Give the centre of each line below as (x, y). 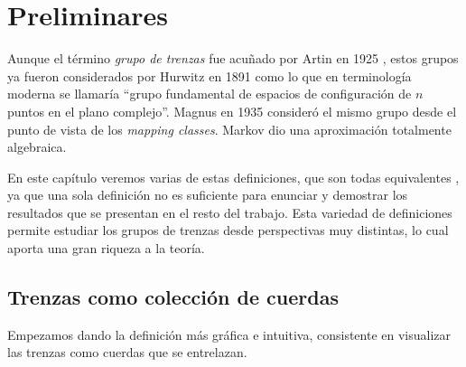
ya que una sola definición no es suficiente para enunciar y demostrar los (208, 195)
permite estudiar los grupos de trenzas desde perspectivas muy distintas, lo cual (228, 230)
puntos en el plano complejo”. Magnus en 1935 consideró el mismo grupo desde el (232, 111)
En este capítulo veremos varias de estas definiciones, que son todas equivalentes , (233, 177)
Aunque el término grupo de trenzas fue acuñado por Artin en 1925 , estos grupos (233, 58)
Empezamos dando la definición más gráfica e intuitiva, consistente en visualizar (229, 334)
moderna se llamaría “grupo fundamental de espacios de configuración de (210, 94)
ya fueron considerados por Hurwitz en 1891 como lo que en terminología (210, 75)
